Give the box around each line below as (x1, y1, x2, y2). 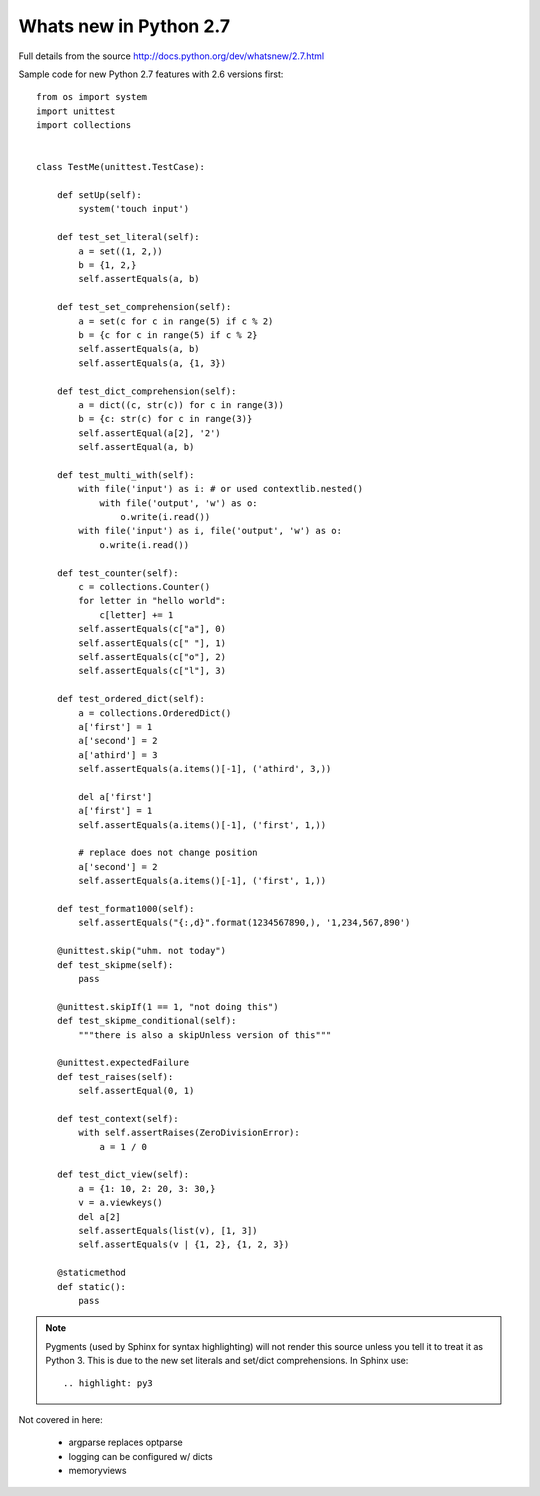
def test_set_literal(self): (56, 231, 200, 243)
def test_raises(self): (56, 1071, 174, 1082)
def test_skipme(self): (56, 959, 174, 970)
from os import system (36, 91, 148, 103)
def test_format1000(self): (56, 903, 195, 914)
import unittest (36, 105, 116, 117)
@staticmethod (56, 1267, 127, 1279)
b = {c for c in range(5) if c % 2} (78, 329, 259, 340)
